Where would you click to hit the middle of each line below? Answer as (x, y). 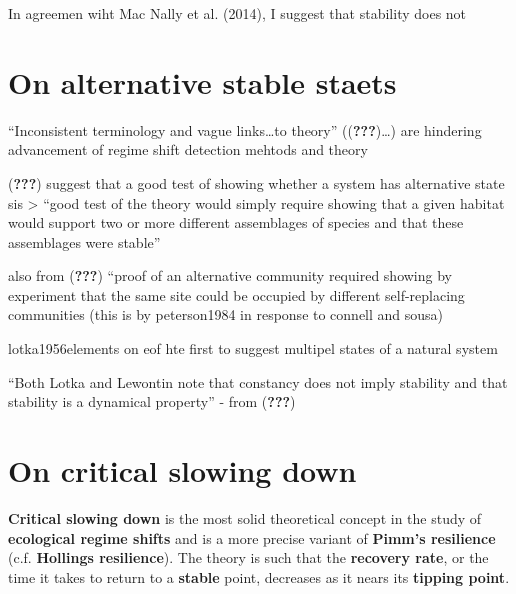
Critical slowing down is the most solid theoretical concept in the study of (245, 517)
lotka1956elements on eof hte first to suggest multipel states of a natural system (253, 348)
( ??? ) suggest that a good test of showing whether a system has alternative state (256, 182)
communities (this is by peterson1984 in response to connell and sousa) (226, 314)
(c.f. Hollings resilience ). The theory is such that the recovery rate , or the (248, 557)
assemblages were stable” (84, 241)
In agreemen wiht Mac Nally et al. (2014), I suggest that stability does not (237, 13)
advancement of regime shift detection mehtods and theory (188, 149)
